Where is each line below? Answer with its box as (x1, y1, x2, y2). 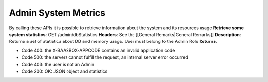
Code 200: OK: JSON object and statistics (21, 68, 108, 74)
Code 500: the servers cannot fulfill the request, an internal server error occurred (21, 54, 188, 60)
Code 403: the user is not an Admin (21, 61, 94, 67)
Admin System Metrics (9, 7, 106, 18)
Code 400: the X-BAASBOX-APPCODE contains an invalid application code (21, 47, 175, 53)
